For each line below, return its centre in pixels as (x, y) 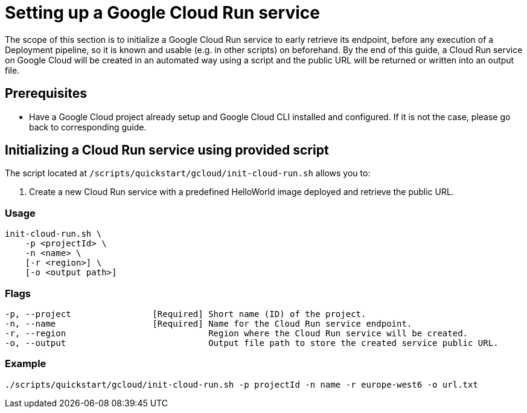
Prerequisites (46, 94)
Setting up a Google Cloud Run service (162, 13)
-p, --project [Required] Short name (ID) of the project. (186, 314)
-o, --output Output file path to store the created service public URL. (252, 343)
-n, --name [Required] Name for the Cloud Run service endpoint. (209, 323)
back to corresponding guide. (88, 127)
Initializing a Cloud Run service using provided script (167, 150)
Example (26, 364)
